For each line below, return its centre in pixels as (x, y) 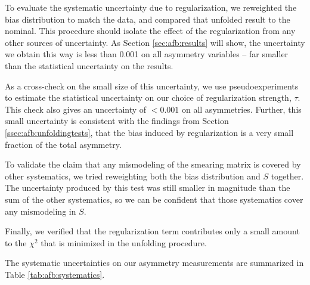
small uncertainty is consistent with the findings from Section (117, 121)
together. (287, 176)
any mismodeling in (41, 211)
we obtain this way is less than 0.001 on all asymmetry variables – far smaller (147, 54)
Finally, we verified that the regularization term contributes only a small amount (152, 231)
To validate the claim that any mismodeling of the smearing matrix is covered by (153, 164)
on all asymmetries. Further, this (241, 109)
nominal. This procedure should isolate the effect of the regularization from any (150, 31)
